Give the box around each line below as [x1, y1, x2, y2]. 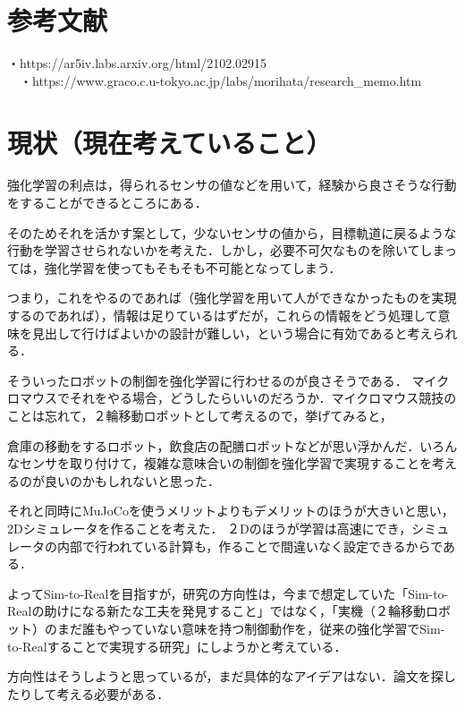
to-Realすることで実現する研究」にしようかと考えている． [7, 636, 347, 655]
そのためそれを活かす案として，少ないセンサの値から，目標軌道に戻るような [7, 223, 457, 242]
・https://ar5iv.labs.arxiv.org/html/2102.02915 [7, 54, 267, 73]
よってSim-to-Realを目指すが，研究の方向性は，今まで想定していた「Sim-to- [7, 584, 449, 602]
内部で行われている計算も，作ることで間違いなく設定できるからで [56, 536, 444, 555]
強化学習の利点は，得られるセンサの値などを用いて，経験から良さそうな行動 [7, 175, 457, 194]
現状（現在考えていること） [7, 124, 332, 160]
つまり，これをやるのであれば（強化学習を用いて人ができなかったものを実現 [7, 288, 457, 307]
